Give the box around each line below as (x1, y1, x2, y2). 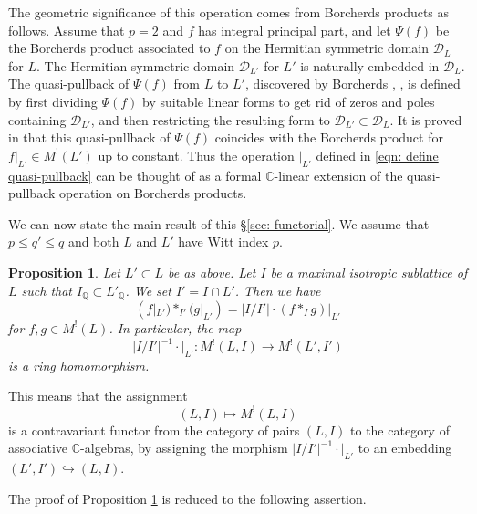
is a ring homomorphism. (8, 355, 150, 374)
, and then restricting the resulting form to (90, 110, 330, 129)
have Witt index (178, 232, 269, 251)
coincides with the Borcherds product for (214, 128, 443, 147)
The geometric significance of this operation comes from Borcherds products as (8, 3, 450, 21)
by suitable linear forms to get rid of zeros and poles (142, 91, 435, 110)
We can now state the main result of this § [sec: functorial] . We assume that (8, 214, 430, 233)
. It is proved (389, 110, 462, 129)
